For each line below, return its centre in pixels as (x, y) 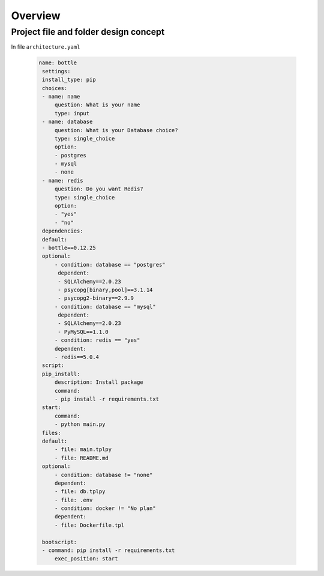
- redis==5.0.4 (76, 357)
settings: (56, 71)
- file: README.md (82, 458)
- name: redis (63, 180)
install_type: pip (69, 80)
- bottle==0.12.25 (69, 247)
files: (52, 433)
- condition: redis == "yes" (97, 340)
